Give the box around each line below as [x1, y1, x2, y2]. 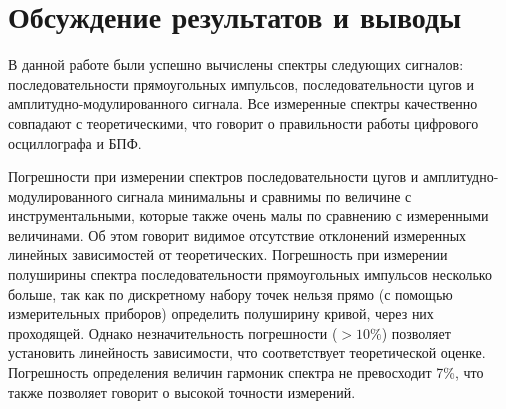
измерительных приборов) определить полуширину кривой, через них [8, 303, 434, 324]
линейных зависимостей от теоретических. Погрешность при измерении [8, 244, 448, 265]
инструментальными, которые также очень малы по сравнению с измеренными [8, 205, 489, 226]
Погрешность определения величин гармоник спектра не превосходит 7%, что [8, 362, 484, 383]
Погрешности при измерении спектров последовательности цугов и [8, 166, 419, 187]
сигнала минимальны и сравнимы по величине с [117, 185, 412, 206]
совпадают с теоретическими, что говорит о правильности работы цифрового [8, 112, 479, 133]
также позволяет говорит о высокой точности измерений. [8, 381, 356, 402]
